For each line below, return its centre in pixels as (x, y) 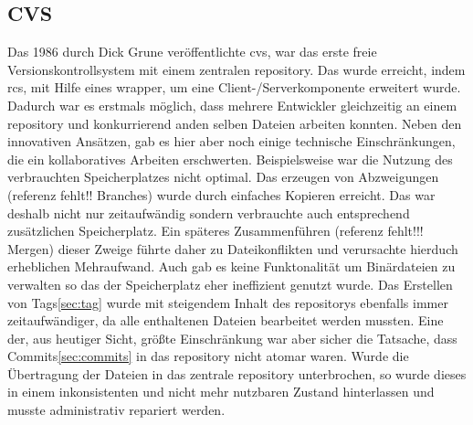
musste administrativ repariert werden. (116, 410)
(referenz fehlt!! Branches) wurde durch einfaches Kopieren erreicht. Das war (221, 194)
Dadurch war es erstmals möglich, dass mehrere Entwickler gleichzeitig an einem (232, 105)
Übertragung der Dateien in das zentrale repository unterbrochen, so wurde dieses (237, 373)
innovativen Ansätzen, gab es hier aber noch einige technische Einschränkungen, (231, 141)
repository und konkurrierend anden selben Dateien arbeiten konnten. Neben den (235, 123)
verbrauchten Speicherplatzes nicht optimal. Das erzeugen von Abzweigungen (223, 177)
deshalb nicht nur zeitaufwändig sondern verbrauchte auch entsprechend (209, 212)
